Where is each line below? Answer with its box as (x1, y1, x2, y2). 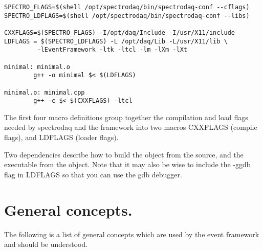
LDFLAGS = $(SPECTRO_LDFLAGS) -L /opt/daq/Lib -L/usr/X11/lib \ (4, 37, 228, 45)
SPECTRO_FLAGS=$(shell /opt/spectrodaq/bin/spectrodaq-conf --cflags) (4, 4, 250, 11)
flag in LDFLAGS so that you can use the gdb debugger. (4, 169, 182, 179)
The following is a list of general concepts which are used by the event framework (4, 229, 259, 239)
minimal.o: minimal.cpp (4, 88, 85, 96)
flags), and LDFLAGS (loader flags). (4, 132, 119, 143)
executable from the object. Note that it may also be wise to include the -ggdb (4, 159, 251, 170)
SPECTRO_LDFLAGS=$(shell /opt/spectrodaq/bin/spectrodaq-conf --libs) (4, 12, 250, 19)
